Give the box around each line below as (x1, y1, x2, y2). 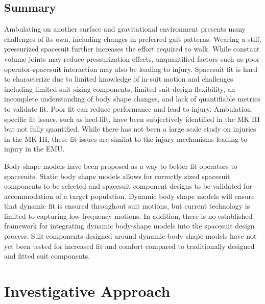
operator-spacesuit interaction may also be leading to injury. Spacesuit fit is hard (4, 63, 258, 74)
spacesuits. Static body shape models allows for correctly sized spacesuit (4, 170, 230, 181)
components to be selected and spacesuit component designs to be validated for (4, 181, 252, 191)
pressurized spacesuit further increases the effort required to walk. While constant (4, 43, 260, 54)
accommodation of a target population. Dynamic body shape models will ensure (4, 190, 255, 201)
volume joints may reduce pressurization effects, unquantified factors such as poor (4, 53, 260, 64)
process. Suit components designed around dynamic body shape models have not (4, 231, 257, 241)
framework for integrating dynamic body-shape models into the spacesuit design (4, 220, 255, 231)
